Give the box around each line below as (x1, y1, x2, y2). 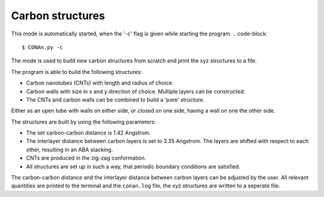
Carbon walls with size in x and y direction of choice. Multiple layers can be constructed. (26, 88, 245, 95)
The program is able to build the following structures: (11, 68, 142, 75)
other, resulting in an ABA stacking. (26, 146, 113, 153)
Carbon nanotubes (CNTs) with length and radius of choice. (26, 79, 174, 86)
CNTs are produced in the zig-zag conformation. (26, 154, 146, 162)
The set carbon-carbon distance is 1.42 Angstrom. (26, 129, 151, 136)
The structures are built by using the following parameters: (11, 118, 156, 126)
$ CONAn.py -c (22, 44, 63, 50)
